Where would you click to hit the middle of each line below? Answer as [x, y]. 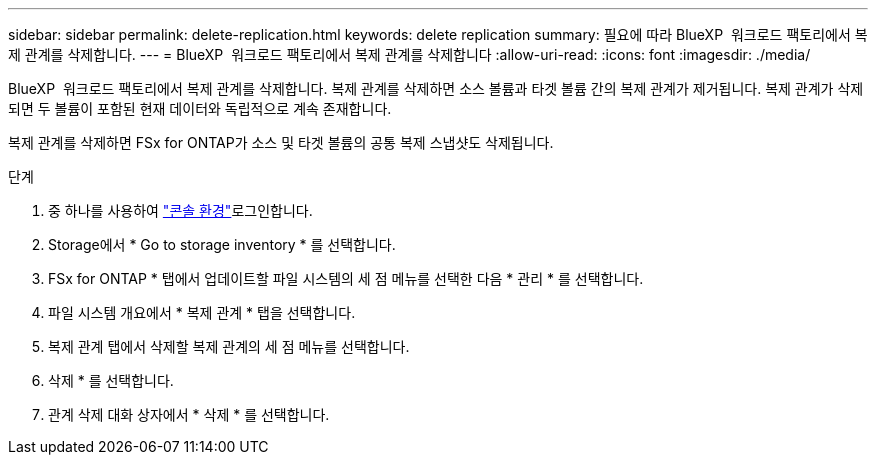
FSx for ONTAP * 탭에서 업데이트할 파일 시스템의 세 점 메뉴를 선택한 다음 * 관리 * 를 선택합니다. [346, 278]
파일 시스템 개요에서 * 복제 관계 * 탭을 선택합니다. [202, 312]
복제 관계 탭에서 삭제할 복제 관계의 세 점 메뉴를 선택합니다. [229, 346]
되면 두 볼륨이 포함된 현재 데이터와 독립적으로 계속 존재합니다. [200, 108]
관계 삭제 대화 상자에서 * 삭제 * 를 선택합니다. [189, 414]
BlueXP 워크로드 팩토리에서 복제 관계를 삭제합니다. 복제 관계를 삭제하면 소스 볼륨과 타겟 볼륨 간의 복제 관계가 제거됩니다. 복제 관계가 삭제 [436, 88]
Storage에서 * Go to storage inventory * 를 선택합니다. [222, 244]
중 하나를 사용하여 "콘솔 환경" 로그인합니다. [180, 210]
